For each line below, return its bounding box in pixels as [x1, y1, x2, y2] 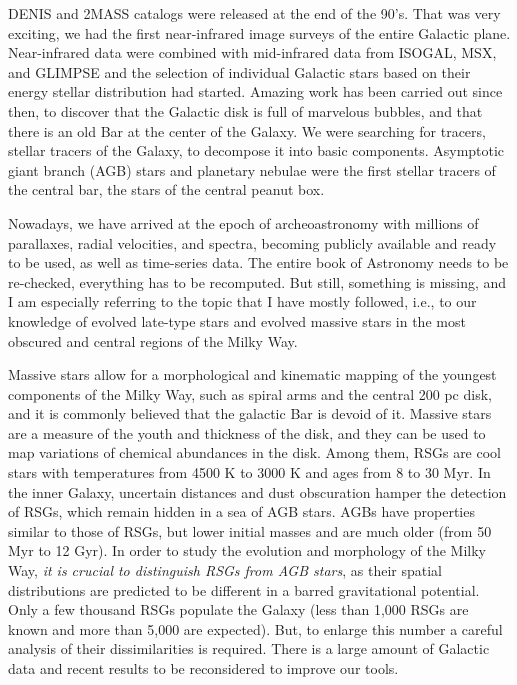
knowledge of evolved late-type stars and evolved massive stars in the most [8, 310, 466, 331]
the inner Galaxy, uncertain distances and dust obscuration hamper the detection [8, 481, 507, 502]
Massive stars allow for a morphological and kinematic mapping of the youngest [8, 364, 497, 385]
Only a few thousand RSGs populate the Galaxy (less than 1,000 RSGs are [8, 599, 469, 620]
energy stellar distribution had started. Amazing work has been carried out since [8, 81, 503, 102]
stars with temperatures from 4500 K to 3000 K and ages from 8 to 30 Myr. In [8, 462, 491, 483]
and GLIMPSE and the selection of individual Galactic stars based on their [8, 61, 471, 82]
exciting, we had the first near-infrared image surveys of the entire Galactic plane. [8, 22, 511, 43]
